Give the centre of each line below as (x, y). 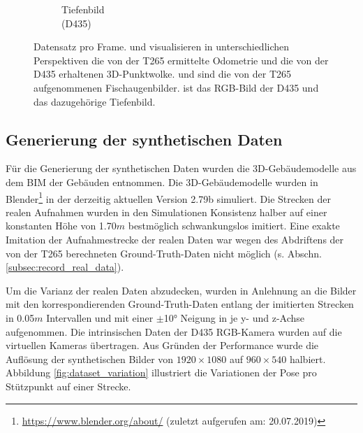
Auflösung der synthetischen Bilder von (90, 359)
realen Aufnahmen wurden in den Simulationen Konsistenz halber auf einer (166, 212)
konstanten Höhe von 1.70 (61, 226)
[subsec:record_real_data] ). (65, 267)
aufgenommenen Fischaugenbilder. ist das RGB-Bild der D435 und (176, 87)
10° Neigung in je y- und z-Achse (234, 317)
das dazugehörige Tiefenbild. (95, 101)
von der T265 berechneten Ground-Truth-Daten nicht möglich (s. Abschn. (164, 253)
